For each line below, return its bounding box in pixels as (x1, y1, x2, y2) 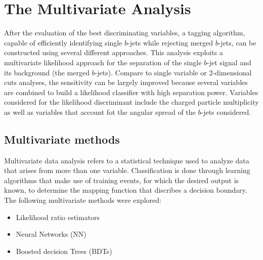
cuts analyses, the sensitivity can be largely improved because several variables (4, 77, 248, 88)
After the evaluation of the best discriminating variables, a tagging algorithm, (4, 27, 245, 38)
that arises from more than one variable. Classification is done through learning (4, 165, 250, 176)
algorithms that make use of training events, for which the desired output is (4, 175, 239, 185)
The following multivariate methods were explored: (4, 195, 161, 205)
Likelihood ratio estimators (16, 211, 100, 222)
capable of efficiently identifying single (4, 37, 122, 48)
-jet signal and (207, 57, 251, 67)
